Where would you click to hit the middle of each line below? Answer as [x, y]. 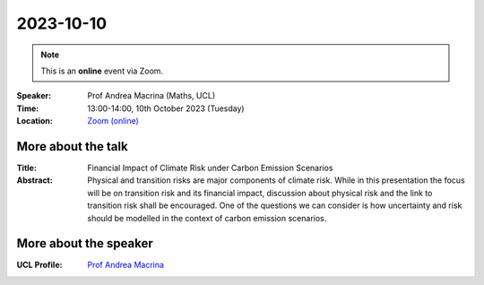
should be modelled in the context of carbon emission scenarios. [207, 218]
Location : [35, 121]
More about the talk [73, 147]
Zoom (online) [113, 121]
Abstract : [35, 180]
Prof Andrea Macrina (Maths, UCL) [151, 96]
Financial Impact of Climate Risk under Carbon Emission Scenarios [210, 168]
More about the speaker [85, 243]
